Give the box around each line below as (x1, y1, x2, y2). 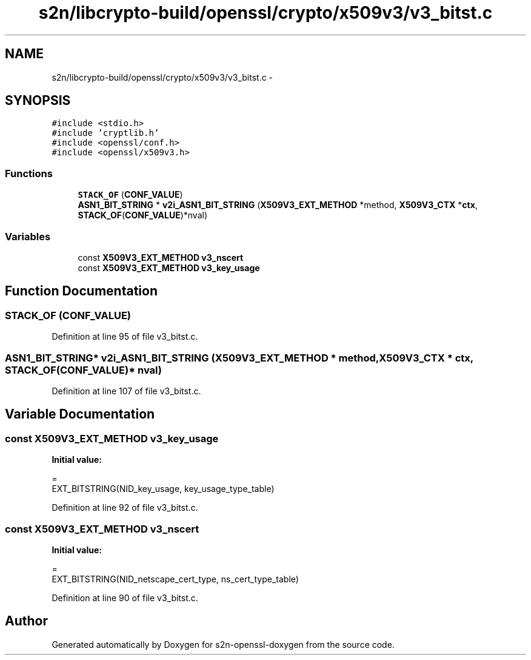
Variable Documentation (5, 406, 155, 422)
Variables (5, 230, 51, 243)
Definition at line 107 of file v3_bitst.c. (52, 385, 201, 396)
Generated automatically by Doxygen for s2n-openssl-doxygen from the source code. (52, 639, 395, 650)
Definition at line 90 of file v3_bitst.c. (52, 592, 198, 603)
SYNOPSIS (5, 93, 71, 109)
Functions (5, 167, 53, 180)
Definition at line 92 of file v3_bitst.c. (52, 502, 198, 513)
